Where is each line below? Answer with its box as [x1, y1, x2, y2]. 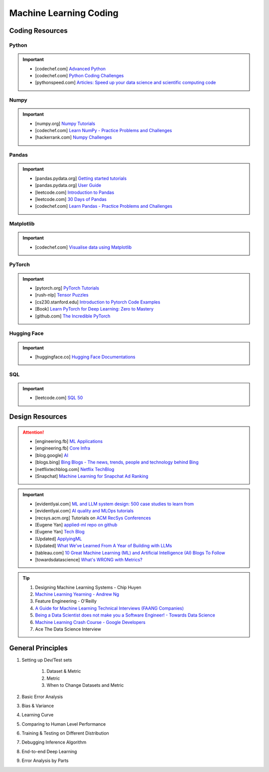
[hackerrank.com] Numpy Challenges [35, 135, 112, 141]
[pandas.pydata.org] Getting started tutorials [35, 175, 127, 181]
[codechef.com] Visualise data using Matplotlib [35, 244, 132, 250]
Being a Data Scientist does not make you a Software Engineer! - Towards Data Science [35, 612, 215, 618]
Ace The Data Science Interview [35, 626, 102, 632]
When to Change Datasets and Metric [46, 682, 124, 688]
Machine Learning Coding [9, 7, 119, 18]
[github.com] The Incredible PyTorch [35, 313, 111, 319]
